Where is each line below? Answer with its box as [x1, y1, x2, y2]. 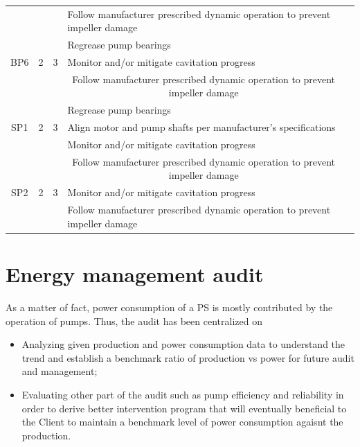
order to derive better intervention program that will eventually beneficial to [21, 401, 347, 415]
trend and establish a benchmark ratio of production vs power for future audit [21, 350, 354, 365]
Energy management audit [6, 260, 264, 288]
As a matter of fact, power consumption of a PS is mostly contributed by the [6, 299, 333, 314]
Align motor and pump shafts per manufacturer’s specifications [67, 120, 336, 134]
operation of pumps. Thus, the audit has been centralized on [6, 313, 262, 328]
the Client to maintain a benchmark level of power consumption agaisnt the [21, 414, 343, 429]
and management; [21, 364, 98, 378]
